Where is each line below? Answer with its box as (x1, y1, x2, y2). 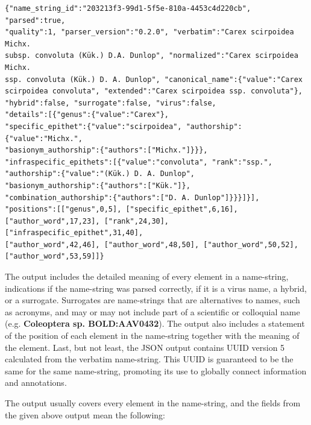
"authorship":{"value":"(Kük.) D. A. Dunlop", (5, 169, 195, 178)
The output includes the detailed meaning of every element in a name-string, (5, 270, 289, 283)
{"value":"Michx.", (5, 134, 83, 143)
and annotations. (5, 376, 67, 389)
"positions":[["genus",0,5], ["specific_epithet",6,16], (5, 205, 238, 214)
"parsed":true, (5, 16, 66, 25)
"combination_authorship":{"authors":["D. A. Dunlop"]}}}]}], (5, 193, 260, 202)
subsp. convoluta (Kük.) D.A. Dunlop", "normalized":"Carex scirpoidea (5, 51, 298, 60)
